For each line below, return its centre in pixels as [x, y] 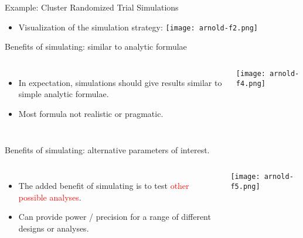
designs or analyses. [54, 228]
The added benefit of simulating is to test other [104, 186]
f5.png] [245, 186]
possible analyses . [50, 197]
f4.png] [251, 83]
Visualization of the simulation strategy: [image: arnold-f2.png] [138, 27]
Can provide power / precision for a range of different [115, 217]
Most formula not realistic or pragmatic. [91, 114]
